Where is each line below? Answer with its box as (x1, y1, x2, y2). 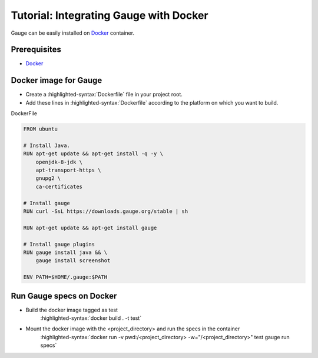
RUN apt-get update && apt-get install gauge (23, 224, 157, 231)
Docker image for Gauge (11, 75, 102, 85)
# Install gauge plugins (23, 241, 95, 247)
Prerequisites (11, 45, 61, 55)
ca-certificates (35, 183, 82, 190)
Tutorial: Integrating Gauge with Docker (11, 9, 208, 22)
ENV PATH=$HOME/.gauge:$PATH (23, 274, 108, 280)
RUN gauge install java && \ (23, 249, 108, 256)
